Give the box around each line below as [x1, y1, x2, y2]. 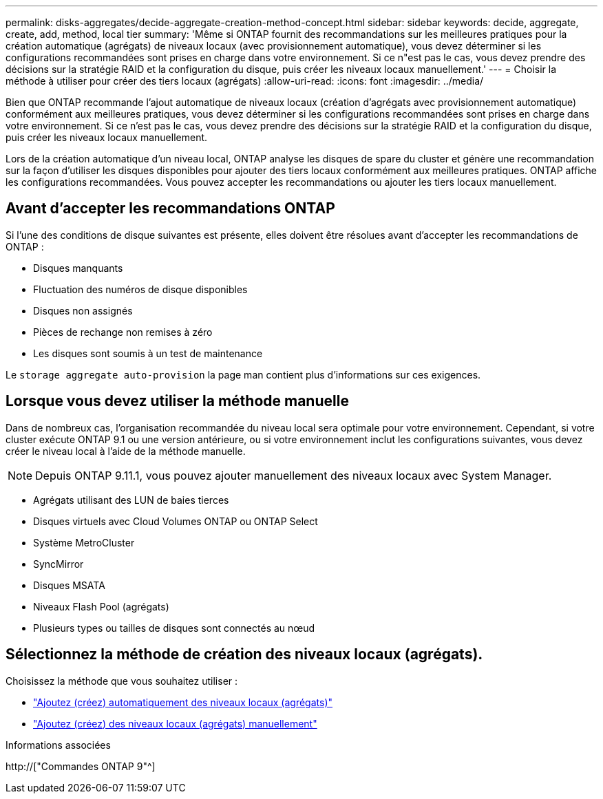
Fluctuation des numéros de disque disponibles [33, 283, 248, 295]
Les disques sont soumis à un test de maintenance [33, 347, 263, 359]
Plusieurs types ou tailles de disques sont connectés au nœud [33, 621, 315, 634]
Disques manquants [33, 262, 123, 274]
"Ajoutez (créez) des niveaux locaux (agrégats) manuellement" [33, 717, 317, 729]
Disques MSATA [33, 579, 105, 591]
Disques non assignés [33, 304, 133, 317]
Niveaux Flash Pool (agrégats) [33, 600, 169, 612]
